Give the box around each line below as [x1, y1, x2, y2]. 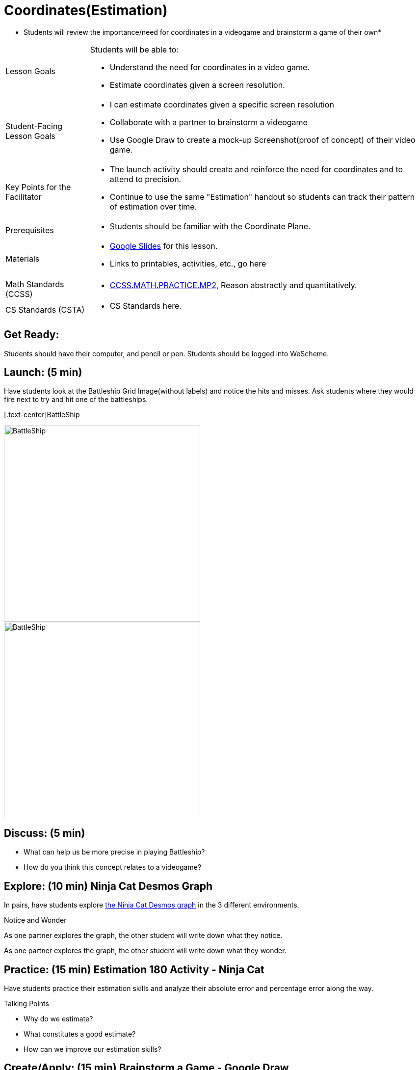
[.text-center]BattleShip [4, 410, 80, 419]
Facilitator [5, 191, 42, 202]
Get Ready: [4, 328, 59, 341]
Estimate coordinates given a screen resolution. [109, 80, 285, 90]
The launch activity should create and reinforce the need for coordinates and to [109, 164, 403, 174]
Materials [5, 253, 40, 264]
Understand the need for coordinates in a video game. [109, 62, 310, 72]
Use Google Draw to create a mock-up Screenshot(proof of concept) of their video [109, 134, 416, 145]
